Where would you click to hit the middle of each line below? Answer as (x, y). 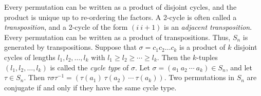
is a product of (202, 47)
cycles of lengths (30, 57)
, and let (239, 67)
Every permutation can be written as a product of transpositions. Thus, (117, 37)
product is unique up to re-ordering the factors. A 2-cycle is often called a (120, 17)
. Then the (174, 57)
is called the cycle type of (89, 67)
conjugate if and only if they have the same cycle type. (90, 87)
